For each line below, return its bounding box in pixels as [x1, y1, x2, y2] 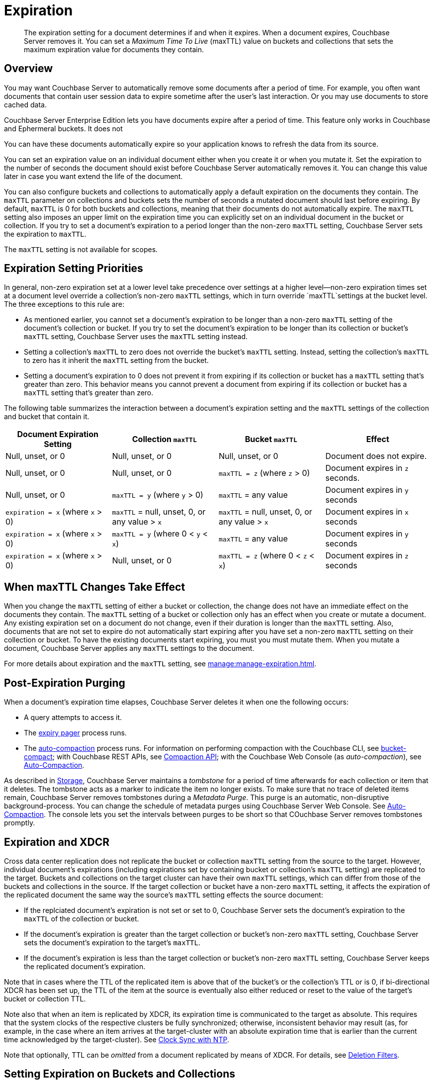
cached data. [4, 100, 47, 109]
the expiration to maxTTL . [4, 229, 87, 238]
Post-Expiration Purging [4, 676, 125, 689]
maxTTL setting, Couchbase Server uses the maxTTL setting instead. [24, 332, 248, 341]
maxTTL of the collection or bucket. [24, 914, 139, 923]
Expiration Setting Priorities [4, 262, 143, 275]
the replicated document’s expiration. [24, 962, 146, 971]
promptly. [4, 818, 35, 827]
